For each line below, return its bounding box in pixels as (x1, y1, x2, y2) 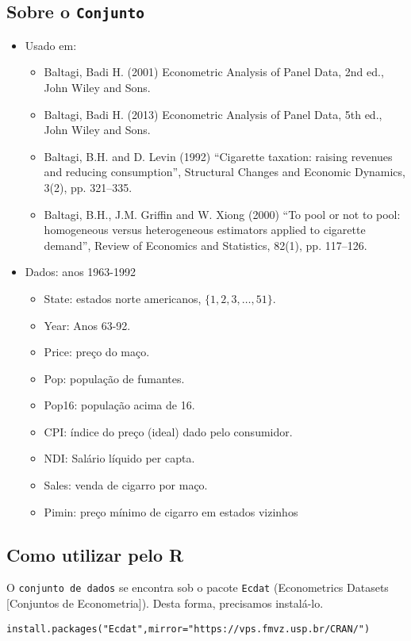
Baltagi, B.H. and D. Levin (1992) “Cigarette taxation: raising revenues (44, 148, 393, 164)
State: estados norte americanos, (44, 290, 202, 306)
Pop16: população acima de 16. (44, 397, 195, 413)
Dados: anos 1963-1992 (25, 263, 136, 280)
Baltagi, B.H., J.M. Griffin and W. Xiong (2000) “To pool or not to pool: (44, 205, 401, 222)
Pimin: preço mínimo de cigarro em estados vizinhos (44, 503, 298, 520)
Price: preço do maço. (44, 344, 150, 360)
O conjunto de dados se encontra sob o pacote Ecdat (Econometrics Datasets (6, 579, 389, 596)
